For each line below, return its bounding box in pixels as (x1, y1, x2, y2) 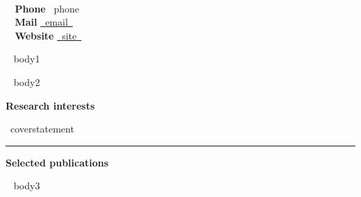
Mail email (15, 15, 68, 29)
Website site (15, 28, 77, 42)
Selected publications (6, 155, 109, 169)
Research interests (6, 98, 95, 112)
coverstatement (10, 121, 74, 136)
